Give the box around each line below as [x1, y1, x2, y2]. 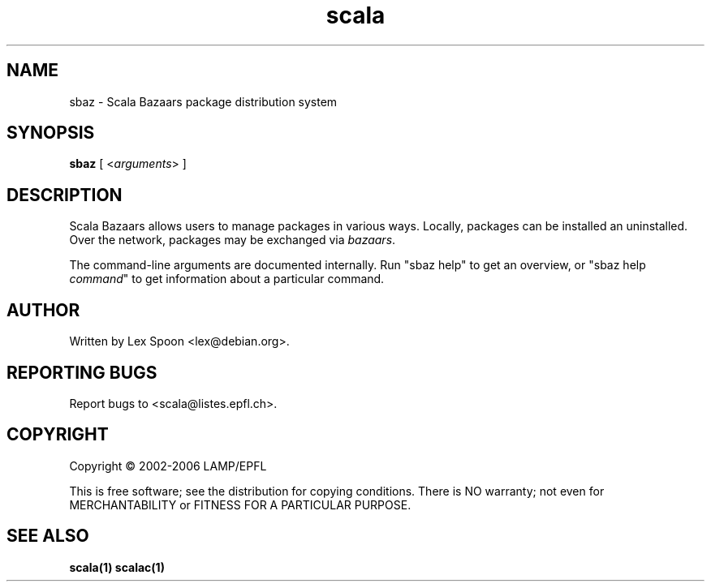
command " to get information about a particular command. [69, 272, 385, 286]
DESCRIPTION [6, 184, 123, 205]
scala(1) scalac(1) [69, 560, 165, 574]
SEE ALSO [6, 526, 89, 547]
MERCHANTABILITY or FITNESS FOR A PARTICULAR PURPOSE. [69, 497, 412, 512]
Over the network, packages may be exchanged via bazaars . [69, 233, 396, 247]
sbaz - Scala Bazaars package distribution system [69, 94, 338, 109]
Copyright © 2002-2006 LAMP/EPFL [69, 458, 267, 473]
